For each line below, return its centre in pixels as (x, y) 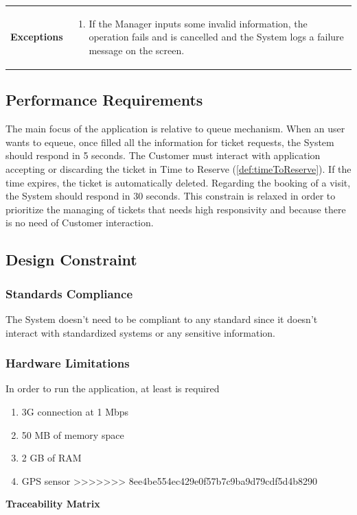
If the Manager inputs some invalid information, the (198, 23)
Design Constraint (71, 260)
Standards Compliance (69, 293)
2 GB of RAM (51, 458)
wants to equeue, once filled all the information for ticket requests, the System (170, 142)
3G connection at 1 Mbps (75, 411)
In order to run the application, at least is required (113, 388)
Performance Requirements (104, 100)
